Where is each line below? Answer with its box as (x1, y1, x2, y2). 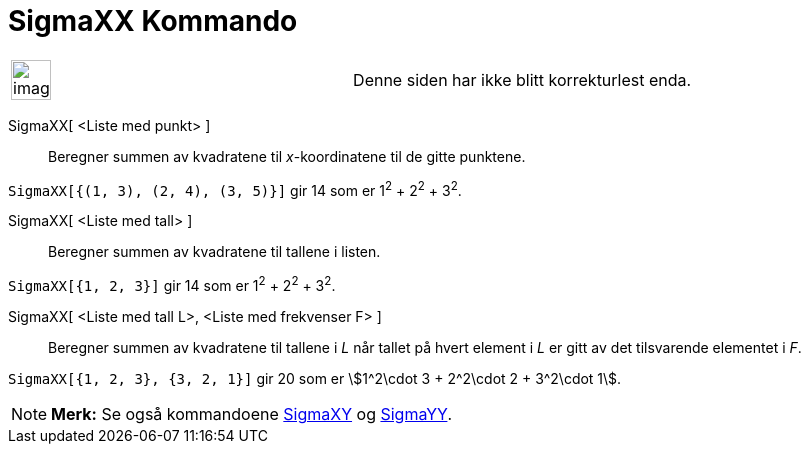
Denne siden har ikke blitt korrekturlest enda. (353, 69, 692, 90)
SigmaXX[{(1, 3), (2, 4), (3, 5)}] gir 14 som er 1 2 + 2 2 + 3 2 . (8, 178, 462, 199)
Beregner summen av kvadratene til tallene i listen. (48, 243, 381, 261)
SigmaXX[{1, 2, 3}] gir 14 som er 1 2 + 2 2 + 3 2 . (8, 274, 336, 295)
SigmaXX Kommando (8, 4, 298, 38)
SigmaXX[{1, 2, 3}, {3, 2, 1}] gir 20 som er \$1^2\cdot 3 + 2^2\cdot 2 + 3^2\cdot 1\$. (8, 370, 622, 388)
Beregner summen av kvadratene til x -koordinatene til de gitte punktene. (48, 147, 526, 165)
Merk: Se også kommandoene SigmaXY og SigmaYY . (51, 404, 453, 425)
